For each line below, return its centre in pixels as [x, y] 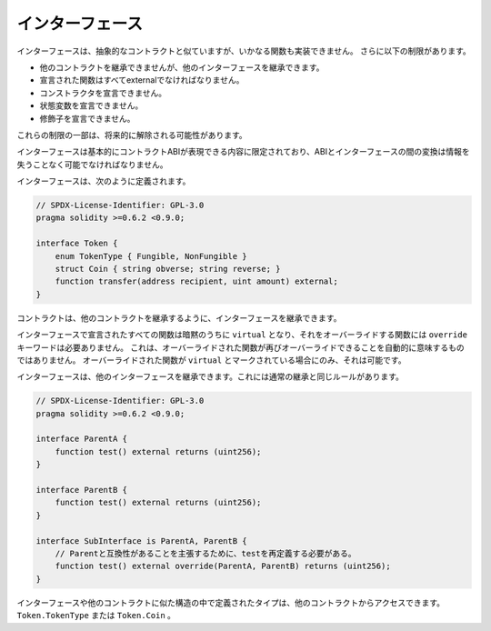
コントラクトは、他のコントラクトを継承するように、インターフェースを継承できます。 [179, 317]
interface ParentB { [81, 490]
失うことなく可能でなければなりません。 [92, 165]
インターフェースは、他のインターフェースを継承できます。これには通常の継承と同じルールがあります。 [210, 376]
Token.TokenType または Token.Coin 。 [96, 616]
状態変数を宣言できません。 [91, 105]
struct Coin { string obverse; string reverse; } [168, 269]
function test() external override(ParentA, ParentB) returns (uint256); [223, 566]
